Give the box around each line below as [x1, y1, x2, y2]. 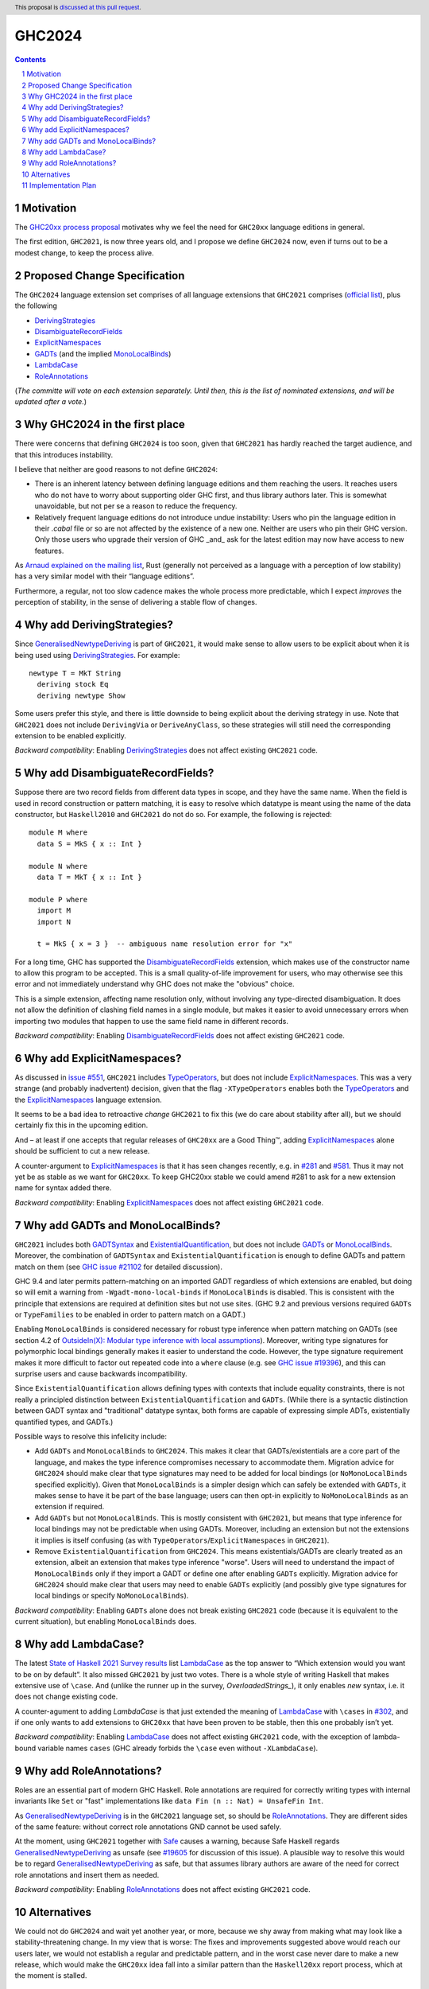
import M [37, 906, 71, 915]
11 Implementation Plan [21, 181, 97, 190]
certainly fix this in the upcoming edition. [14, 1120, 149, 1130]
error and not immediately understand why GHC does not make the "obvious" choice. [14, 979, 295, 989]
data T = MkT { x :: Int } [37, 872, 142, 882]
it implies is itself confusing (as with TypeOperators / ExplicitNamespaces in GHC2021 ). [34, 1536, 330, 1545]
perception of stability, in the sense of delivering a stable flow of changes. [14, 597, 257, 607]
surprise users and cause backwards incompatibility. [14, 1369, 188, 1379]
